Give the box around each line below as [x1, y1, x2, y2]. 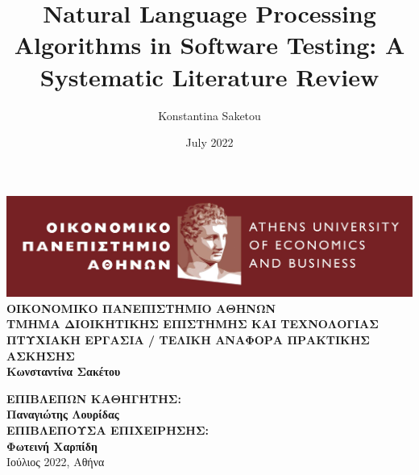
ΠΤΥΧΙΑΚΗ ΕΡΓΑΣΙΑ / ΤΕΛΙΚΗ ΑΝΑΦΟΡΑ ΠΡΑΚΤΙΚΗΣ [6, 331, 370, 348]
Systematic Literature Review [39, 60, 380, 93]
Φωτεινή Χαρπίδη [6, 437, 97, 454]
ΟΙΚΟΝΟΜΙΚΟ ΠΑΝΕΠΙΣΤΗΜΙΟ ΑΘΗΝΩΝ [6, 299, 276, 316]
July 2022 [185, 134, 234, 151]
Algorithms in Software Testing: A [14, 28, 405, 61]
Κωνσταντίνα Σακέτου [6, 363, 121, 380]
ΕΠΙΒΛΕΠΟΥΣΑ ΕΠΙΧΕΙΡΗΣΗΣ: [6, 421, 209, 438]
